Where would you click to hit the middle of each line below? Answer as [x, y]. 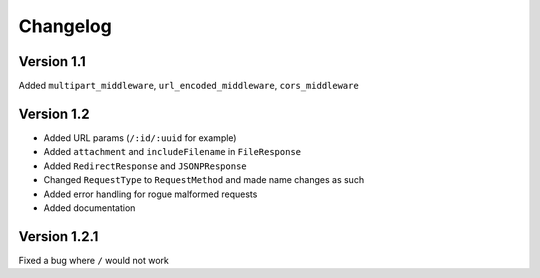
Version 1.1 [52, 61]
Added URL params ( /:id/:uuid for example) [140, 137]
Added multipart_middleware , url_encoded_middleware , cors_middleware [188, 86]
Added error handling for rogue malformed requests [150, 194]
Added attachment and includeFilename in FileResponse [172, 152]
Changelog [65, 26]
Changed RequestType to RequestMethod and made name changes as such [204, 180]
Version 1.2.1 [58, 236]
